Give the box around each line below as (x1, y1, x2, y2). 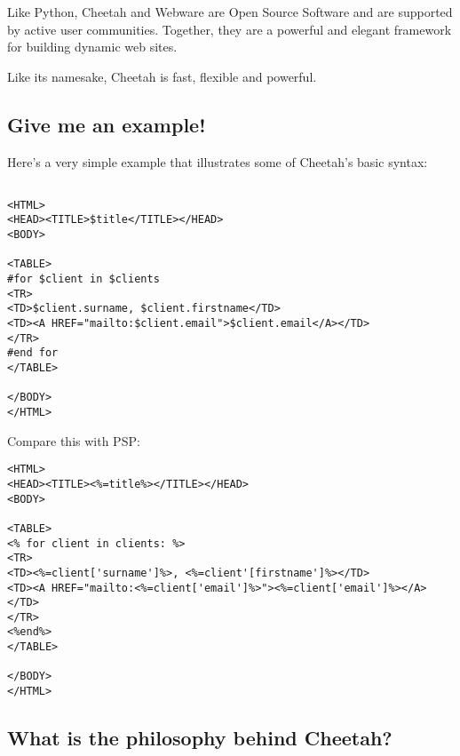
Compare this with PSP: (7, 431, 140, 450)
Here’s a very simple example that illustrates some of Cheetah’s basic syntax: (7, 152, 428, 171)
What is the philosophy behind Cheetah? (7, 724, 393, 752)
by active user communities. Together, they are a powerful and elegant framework (7, 20, 452, 38)
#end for (7, 346, 59, 360)
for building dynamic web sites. (7, 37, 178, 56)
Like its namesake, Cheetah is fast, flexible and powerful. (7, 67, 317, 85)
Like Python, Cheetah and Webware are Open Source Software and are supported (7, 3, 453, 20)
